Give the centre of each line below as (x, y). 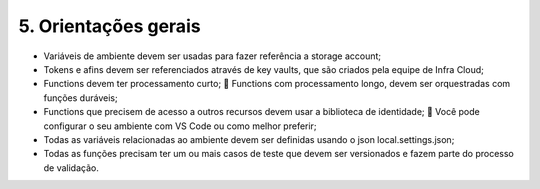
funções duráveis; (81, 97)
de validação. (71, 167)
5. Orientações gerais (109, 26)
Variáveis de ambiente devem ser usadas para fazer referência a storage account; (212, 56)
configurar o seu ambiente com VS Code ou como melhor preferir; (180, 126)
